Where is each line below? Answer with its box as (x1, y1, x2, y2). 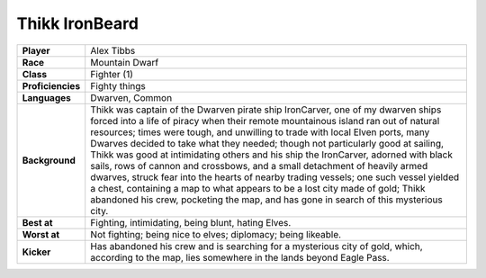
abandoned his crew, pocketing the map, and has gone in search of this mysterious (90, 193, 443, 206)
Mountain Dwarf (90, 56, 159, 68)
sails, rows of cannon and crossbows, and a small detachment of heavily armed (90, 159, 428, 172)
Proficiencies (22, 79, 81, 92)
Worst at (22, 228, 60, 240)
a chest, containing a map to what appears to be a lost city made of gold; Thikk (90, 182, 426, 194)
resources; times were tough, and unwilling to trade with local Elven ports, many (90, 126, 430, 139)
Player (22, 44, 50, 57)
